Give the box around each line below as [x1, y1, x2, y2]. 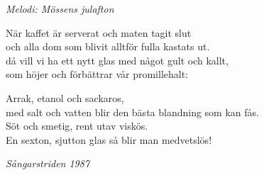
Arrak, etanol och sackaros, [6, 90, 124, 105]
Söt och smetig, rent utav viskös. [6, 118, 148, 133]
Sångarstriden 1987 [6, 156, 90, 171]
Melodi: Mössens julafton [6, 1, 114, 16]
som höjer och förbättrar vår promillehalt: [6, 67, 189, 81]
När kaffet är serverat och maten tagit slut [6, 25, 192, 40]
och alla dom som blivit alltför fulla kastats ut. [6, 39, 210, 54]
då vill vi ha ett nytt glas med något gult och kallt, [6, 52, 229, 67]
